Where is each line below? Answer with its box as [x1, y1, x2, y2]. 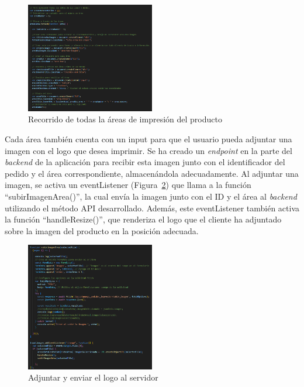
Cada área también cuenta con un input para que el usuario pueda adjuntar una [5, 132, 292, 145]
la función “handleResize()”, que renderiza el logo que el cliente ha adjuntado [5, 213, 282, 225]
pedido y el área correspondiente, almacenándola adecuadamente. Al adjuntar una [5, 167, 299, 179]
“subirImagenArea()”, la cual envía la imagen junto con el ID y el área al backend [5, 190, 297, 202]
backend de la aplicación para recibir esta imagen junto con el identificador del [5, 156, 285, 168]
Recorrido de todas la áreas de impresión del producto [28, 113, 222, 125]
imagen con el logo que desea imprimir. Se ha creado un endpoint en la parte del [5, 144, 292, 156]
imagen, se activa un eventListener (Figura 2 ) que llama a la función [5, 179, 251, 191]
